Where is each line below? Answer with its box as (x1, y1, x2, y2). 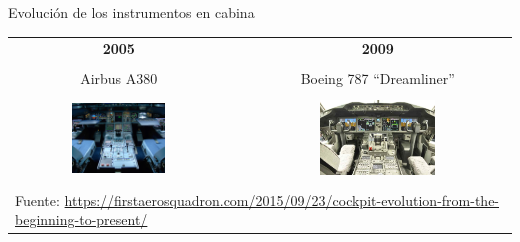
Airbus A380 (80, 68, 158, 89)
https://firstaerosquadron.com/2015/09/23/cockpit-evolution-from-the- (64, 189, 500, 210)
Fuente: (15, 189, 60, 210)
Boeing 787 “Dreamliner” (300, 68, 455, 89)
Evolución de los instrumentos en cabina (8, 2, 255, 22)
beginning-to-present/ (15, 209, 148, 230)
